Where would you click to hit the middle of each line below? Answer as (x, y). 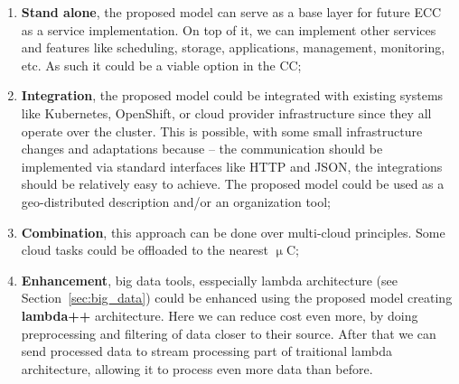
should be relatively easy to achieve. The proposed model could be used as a (233, 184)
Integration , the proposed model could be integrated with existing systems (232, 95)
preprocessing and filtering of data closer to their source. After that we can (229, 333)
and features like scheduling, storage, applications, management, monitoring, (233, 47)
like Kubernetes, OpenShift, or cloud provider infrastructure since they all (226, 112)
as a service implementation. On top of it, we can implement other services (229, 29)
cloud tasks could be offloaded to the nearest (145, 250)
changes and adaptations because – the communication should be (202, 149)
